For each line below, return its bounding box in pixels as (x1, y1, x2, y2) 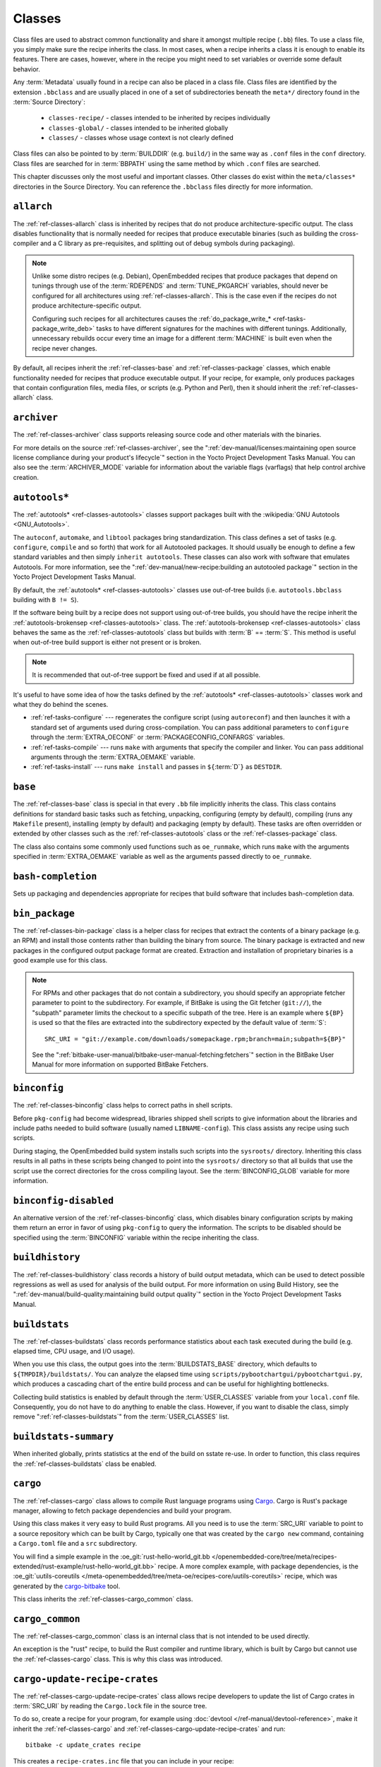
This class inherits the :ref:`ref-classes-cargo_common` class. (13, 1595, 193, 1604)
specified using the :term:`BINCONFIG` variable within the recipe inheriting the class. (13, 1233, 259, 1242)
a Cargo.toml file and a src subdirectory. (13, 1539, 138, 1548)
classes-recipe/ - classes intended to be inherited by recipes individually (48, 114, 271, 122)
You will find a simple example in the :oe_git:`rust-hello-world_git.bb (13, 1552, 211, 1561)
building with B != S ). (13, 595, 79, 604)
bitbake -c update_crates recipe (25, 1741, 141, 1749)
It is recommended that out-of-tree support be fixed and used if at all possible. (32, 671, 261, 679)
